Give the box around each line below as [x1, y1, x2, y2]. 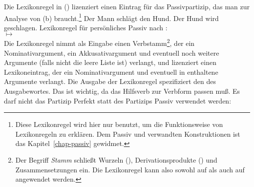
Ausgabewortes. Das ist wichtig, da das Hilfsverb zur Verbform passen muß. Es [4, 86, 240, 96]
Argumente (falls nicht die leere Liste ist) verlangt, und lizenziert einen [4, 57, 216, 67]
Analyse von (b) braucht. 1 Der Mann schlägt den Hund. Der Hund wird [4, 11, 219, 23]
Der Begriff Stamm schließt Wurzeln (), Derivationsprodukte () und [15, 155, 217, 165]
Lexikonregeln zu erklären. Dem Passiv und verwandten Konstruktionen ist [15, 128, 240, 139]
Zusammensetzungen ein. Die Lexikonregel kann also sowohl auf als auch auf [15, 164, 245, 174]
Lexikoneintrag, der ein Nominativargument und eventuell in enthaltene [4, 66, 218, 77]
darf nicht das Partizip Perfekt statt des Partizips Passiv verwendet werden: [4, 95, 232, 105]
